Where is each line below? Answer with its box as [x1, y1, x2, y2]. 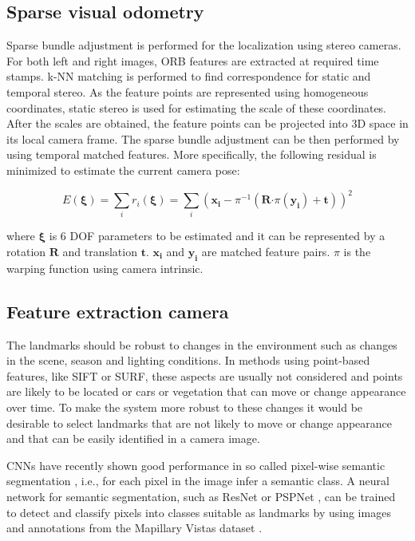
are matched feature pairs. [201, 243, 330, 259]
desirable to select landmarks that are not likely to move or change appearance [6, 414, 392, 431]
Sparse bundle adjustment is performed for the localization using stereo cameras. [6, 37, 401, 53]
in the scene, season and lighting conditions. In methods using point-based [6, 352, 370, 369]
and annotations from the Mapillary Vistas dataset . [6, 519, 263, 536]
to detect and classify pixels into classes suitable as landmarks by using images [6, 503, 391, 520]
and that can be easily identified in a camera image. [6, 430, 260, 447]
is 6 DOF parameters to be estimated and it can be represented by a [49, 227, 385, 244]
